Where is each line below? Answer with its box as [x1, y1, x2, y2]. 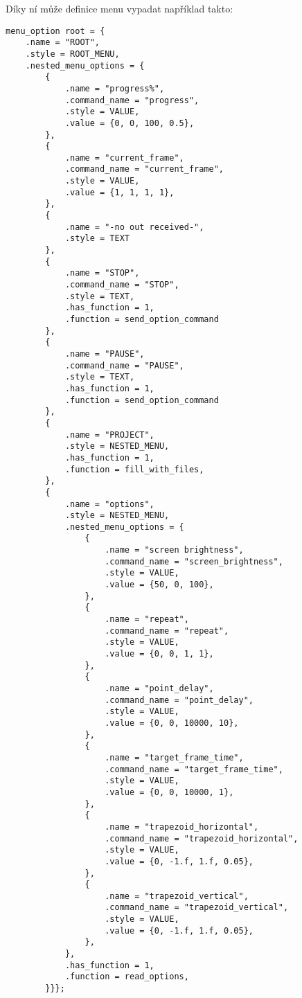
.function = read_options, [64, 972, 189, 982]
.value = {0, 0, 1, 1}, [105, 649, 214, 659]
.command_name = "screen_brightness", [105, 556, 283, 567]
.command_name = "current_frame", [64, 164, 224, 175]
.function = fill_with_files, [64, 464, 204, 474]
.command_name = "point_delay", [105, 695, 254, 705]
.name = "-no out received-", [64, 222, 204, 232]
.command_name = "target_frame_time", [105, 764, 283, 774]
